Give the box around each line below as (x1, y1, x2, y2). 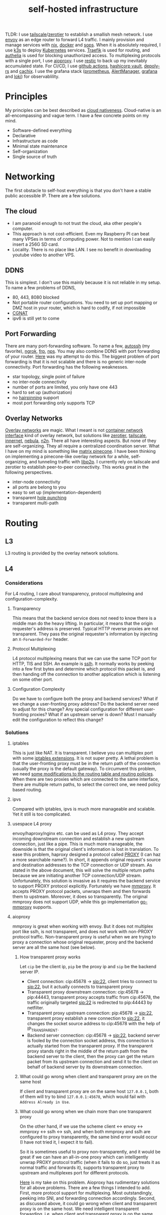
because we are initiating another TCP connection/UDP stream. (12, 873, 142, 879)
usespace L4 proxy (12, 821, 52, 827)
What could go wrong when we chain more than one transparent (19, 1108, 152, 1114)
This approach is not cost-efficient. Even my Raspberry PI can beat (12, 230, 150, 236)
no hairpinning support (12, 394, 59, 400)
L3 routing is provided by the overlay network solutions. (5, 550, 119, 556)
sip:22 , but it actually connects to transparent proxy (27, 984, 133, 990)
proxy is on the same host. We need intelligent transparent (19, 1206, 139, 1212)
